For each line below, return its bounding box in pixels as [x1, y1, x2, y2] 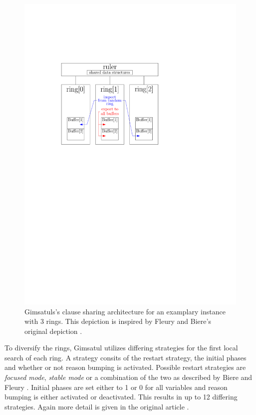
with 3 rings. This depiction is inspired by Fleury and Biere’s [24, 316, 211, 326]
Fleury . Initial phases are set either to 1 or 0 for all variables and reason [4, 381, 228, 392]
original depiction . [24, 325, 82, 336]
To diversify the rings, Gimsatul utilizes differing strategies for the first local [4, 342, 238, 353]
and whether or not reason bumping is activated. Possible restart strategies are [4, 362, 246, 372]
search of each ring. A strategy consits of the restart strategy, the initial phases [4, 352, 247, 362]
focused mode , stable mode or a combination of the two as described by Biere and [4, 372, 253, 382]
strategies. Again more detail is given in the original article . [4, 401, 189, 411]
